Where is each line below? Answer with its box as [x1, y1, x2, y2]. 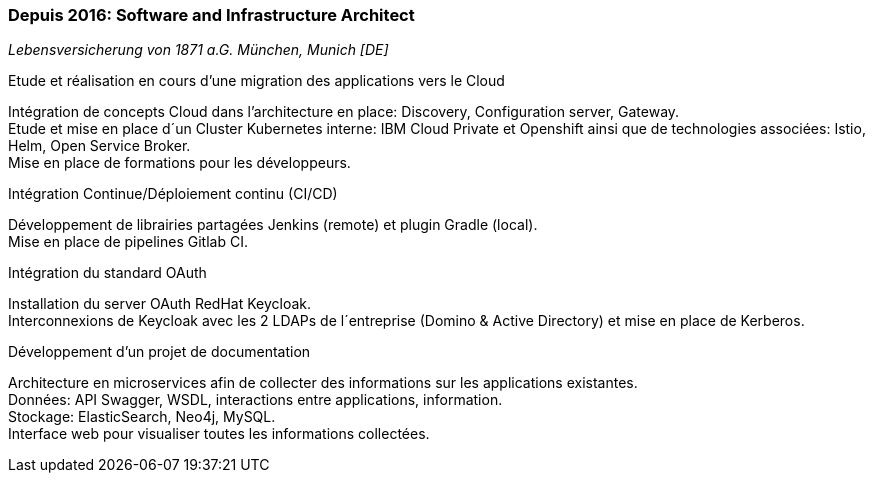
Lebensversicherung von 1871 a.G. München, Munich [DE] [8, 41, 389, 59]
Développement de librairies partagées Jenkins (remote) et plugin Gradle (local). [8, 216, 538, 234]
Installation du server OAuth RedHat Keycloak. [8, 295, 312, 313]
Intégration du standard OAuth [8, 264, 207, 282]
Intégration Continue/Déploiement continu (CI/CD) [8, 185, 338, 203]
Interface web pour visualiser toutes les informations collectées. [8, 425, 430, 443]
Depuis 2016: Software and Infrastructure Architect [8, 5, 415, 25]
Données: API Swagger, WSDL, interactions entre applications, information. [8, 391, 503, 409]
